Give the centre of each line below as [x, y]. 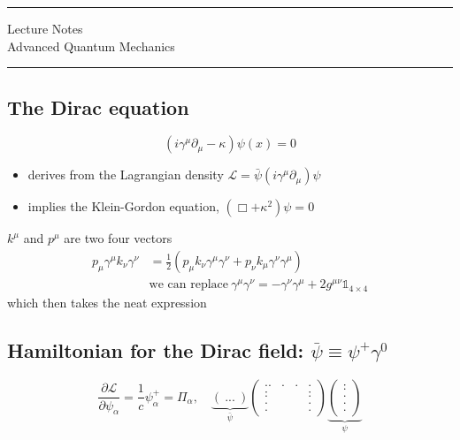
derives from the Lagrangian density [126, 174]
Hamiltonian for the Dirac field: [156, 350]
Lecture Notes [45, 28]
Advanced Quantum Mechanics [91, 46]
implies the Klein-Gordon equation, [123, 206]
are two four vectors [118, 238]
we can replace [189, 285]
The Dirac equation [98, 106]
